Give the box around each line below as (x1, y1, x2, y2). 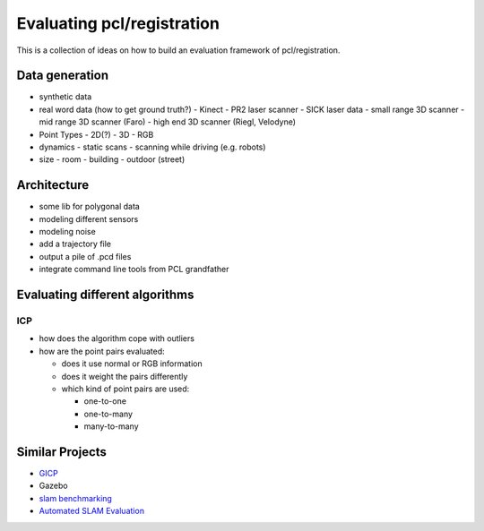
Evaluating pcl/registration (16, 13, 220, 33)
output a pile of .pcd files (39, 251, 132, 261)
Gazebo (39, 480, 68, 492)
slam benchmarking (39, 492, 112, 503)
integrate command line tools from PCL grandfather (39, 264, 229, 275)
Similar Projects (16, 444, 108, 459)
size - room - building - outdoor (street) (39, 154, 186, 165)
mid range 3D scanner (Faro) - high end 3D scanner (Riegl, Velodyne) (39, 116, 296, 127)
